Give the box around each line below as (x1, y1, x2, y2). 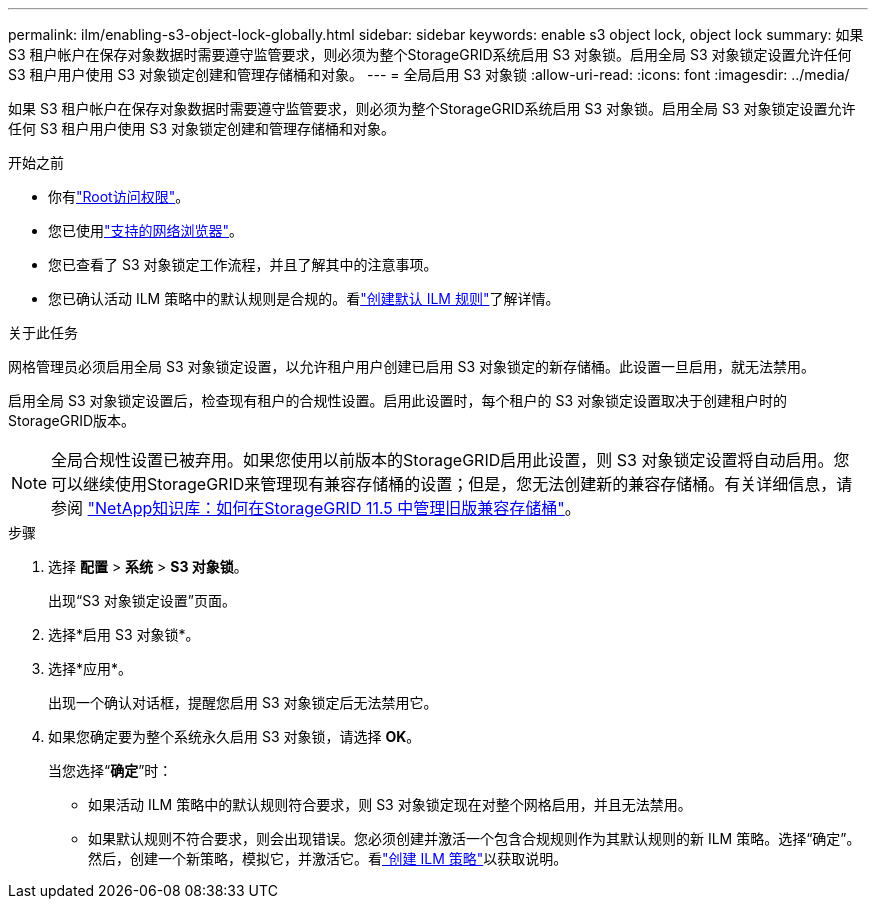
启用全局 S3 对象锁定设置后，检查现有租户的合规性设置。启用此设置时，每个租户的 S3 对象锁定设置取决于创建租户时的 (8, 392, 788, 409)
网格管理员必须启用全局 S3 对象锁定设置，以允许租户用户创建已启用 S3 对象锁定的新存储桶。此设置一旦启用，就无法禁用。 (8, 358, 816, 375)
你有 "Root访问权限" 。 (48, 188, 190, 205)
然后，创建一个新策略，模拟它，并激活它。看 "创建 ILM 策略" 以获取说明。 (88, 850, 568, 867)
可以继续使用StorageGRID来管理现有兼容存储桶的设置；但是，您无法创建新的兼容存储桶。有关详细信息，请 (51, 474, 853, 494)
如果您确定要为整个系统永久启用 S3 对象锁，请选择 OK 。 (48, 728, 421, 745)
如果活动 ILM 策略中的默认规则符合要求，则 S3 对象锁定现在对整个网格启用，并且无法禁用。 (88, 796, 692, 813)
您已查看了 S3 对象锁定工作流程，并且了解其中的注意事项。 (48, 256, 438, 273)
